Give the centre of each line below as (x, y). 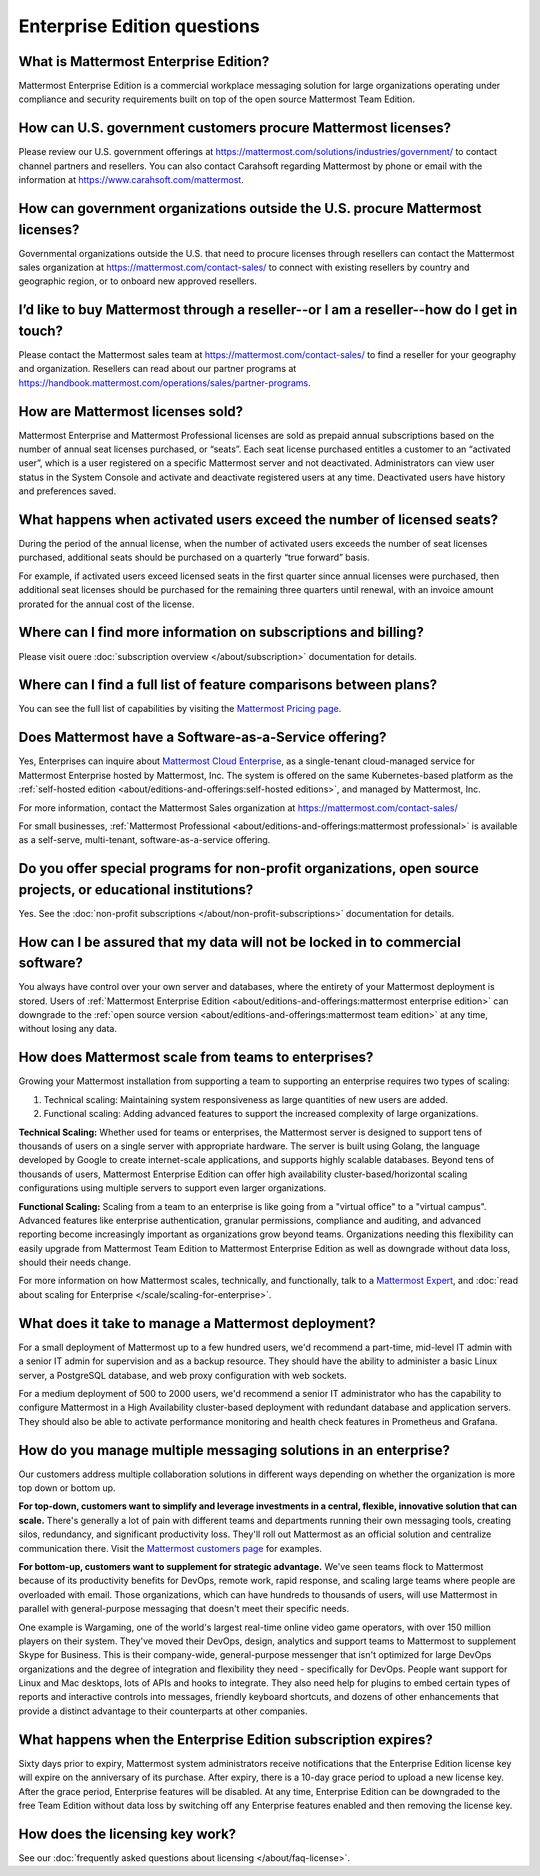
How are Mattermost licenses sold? (131, 411)
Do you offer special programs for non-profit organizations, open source (248, 868)
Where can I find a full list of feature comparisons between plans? (228, 685)
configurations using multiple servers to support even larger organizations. (172, 1188)
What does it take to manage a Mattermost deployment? (197, 1323)
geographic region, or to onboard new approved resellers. (137, 281)
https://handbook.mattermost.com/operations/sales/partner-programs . (164, 382)
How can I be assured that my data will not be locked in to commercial (240, 941)
